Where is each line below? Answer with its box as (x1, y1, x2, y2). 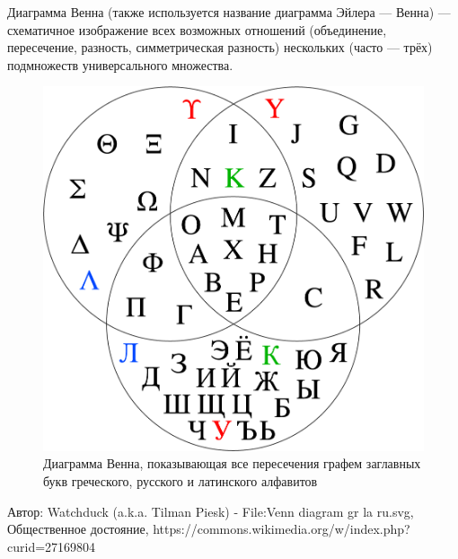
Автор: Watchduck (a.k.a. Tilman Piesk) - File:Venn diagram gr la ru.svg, (7, 501, 414, 520)
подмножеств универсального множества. (7, 55, 233, 74)
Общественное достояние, (7, 519, 149, 538)
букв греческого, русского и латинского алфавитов (43, 472, 318, 491)
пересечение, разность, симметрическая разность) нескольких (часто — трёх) (7, 38, 433, 57)
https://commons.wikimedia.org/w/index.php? (153, 519, 410, 538)
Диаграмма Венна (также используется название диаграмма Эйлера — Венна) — (7, 3, 451, 21)
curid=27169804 (7, 537, 96, 555)
